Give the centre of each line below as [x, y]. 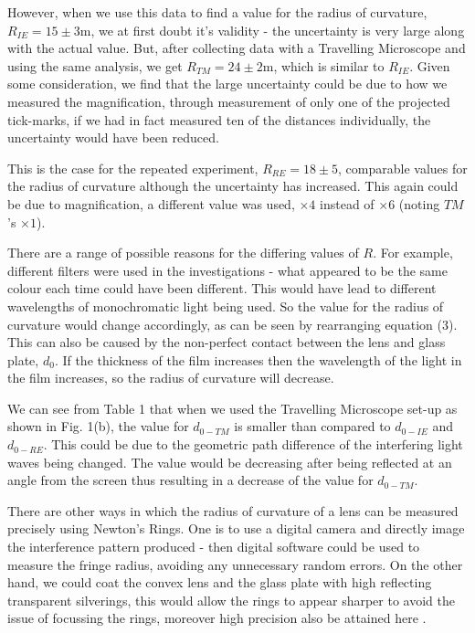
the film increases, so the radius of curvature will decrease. [171, 378]
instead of [347, 203]
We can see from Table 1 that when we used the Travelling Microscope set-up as [232, 408]
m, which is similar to [323, 65]
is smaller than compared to [312, 426]
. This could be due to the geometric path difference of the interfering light [253, 444]
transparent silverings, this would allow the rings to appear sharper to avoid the [231, 600]
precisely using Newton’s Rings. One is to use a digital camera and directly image [236, 528]
